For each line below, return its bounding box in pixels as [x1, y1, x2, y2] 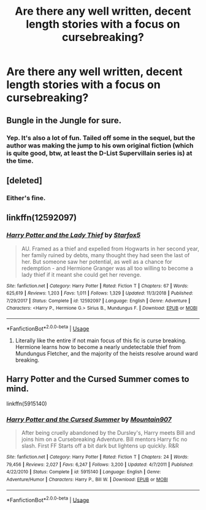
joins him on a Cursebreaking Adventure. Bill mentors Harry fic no [21, 435, 188, 443]
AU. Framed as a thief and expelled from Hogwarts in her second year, [21, 245, 199, 252]
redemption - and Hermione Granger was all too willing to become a [21, 264, 193, 272]
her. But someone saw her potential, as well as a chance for [21, 258, 173, 265]
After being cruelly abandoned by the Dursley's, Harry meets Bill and [21, 429, 196, 436]
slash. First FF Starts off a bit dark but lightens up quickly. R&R [21, 442, 179, 449]
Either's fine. [6, 193, 46, 202]
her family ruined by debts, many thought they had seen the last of [21, 251, 190, 258]
